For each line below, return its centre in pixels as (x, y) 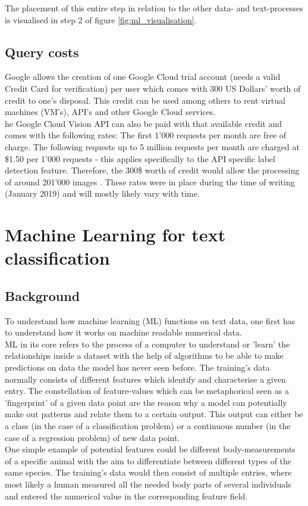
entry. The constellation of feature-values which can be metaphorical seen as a (147, 391)
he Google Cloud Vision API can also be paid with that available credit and (144, 123)
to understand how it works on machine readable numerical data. (123, 332)
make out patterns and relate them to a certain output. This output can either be (154, 414)
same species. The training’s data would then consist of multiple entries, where (148, 472)
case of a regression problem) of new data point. (92, 437)
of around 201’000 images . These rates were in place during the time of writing (150, 181)
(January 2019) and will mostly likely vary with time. (102, 193)
